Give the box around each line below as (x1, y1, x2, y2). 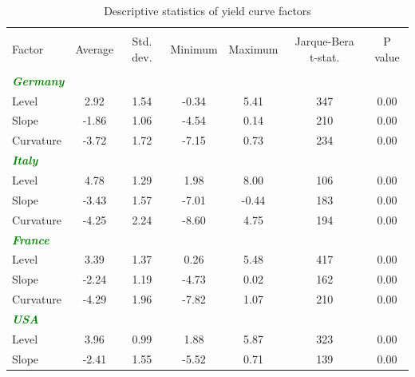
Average (75, 40, 114, 57)
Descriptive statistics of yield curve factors (104, 2, 311, 18)
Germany (12, 72, 65, 89)
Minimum (170, 40, 218, 57)
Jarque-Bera (294, 33, 354, 50)
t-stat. (309, 48, 340, 65)
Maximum (228, 40, 279, 57)
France (12, 231, 49, 248)
